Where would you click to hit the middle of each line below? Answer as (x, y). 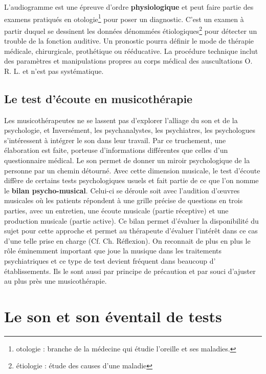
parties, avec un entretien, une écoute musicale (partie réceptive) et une (116, 211)
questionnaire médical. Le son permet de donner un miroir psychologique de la (127, 160)
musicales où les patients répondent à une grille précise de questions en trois (124, 200)
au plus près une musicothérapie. (56, 281)
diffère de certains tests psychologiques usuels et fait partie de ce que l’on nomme (131, 180)
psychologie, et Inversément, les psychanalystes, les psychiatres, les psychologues (130, 130)
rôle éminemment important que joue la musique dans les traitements (113, 251)
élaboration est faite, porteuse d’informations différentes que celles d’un (116, 150)
